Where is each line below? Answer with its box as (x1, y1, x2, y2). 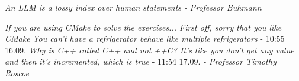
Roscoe (5, 66, 29, 79)
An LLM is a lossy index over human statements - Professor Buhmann (5, 1, 262, 13)
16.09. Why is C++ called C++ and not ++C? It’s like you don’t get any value (5, 43, 294, 56)
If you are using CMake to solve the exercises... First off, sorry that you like (5, 21, 282, 33)
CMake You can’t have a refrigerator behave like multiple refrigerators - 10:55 (5, 32, 285, 45)
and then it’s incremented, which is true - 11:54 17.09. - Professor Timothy (5, 55, 277, 67)
